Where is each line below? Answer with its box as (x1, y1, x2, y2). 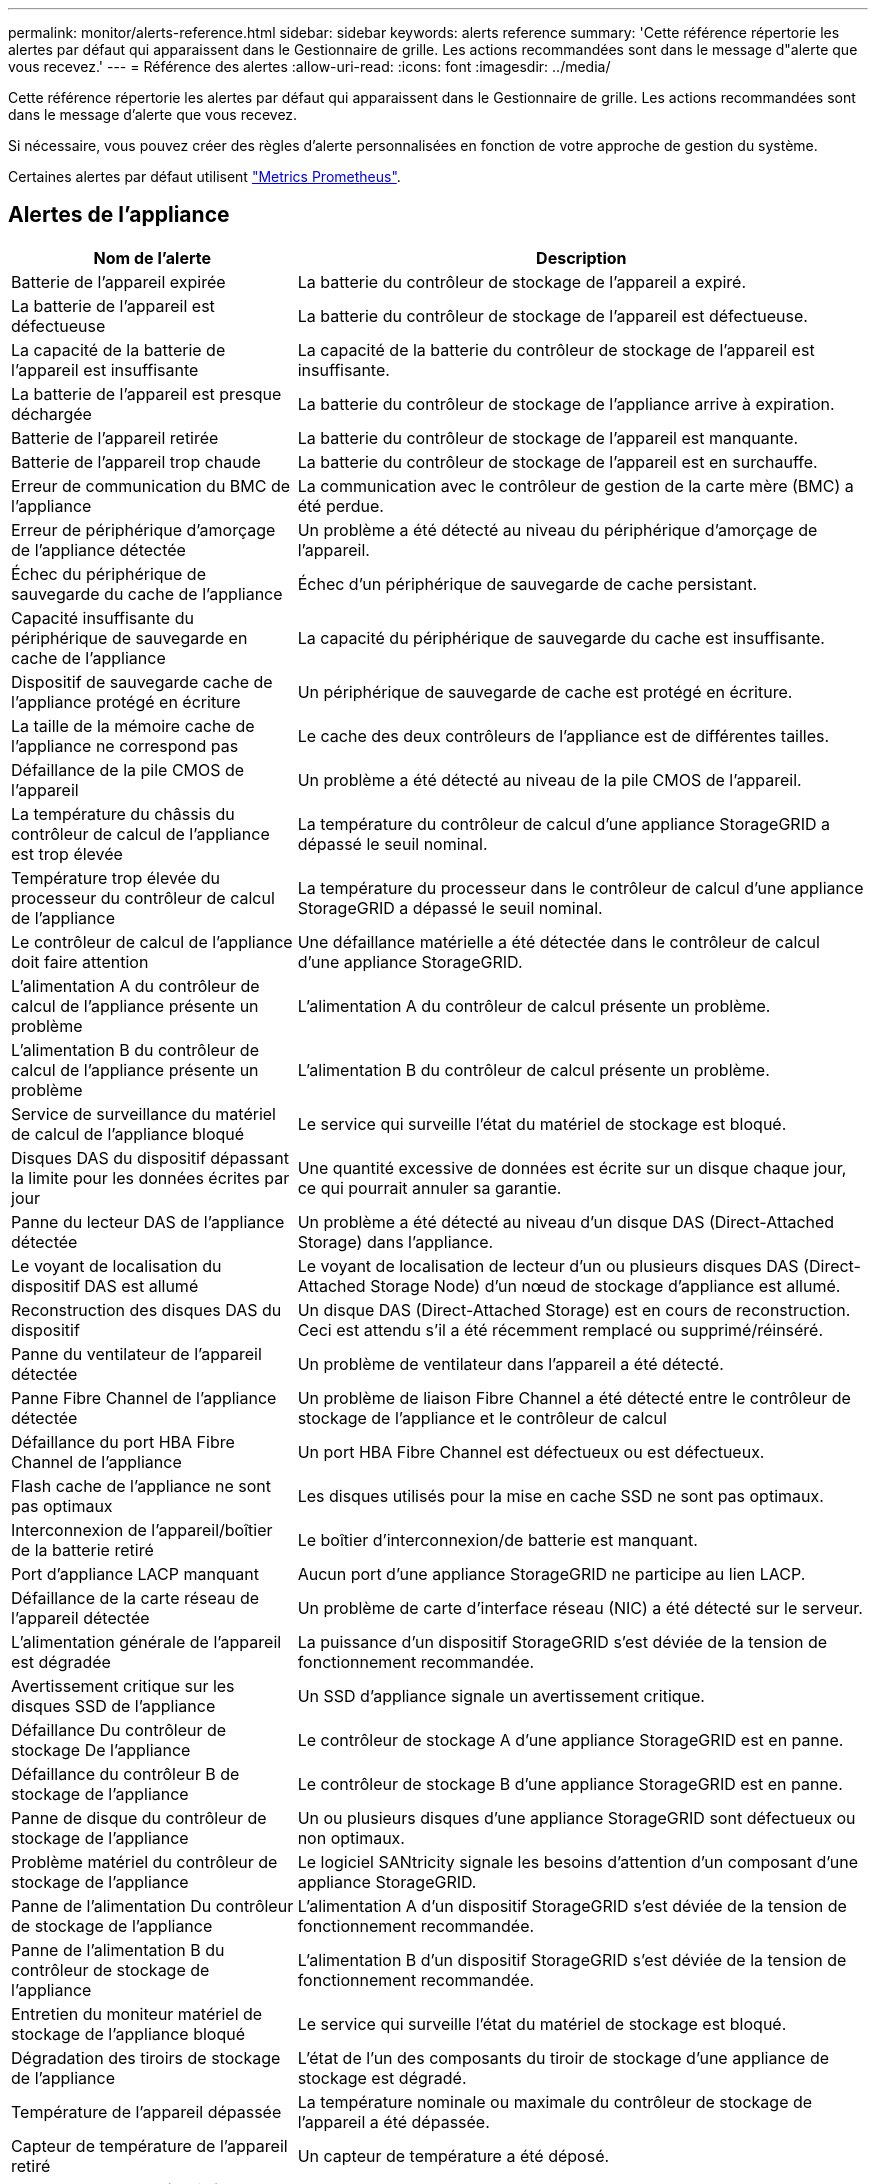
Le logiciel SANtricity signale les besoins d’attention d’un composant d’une (297, 1851, 859, 1872)
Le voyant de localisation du (11, 1255, 222, 1276)
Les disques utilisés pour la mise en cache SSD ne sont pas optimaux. (297, 1485, 824, 1506)
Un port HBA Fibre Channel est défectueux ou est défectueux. (297, 1441, 765, 1462)
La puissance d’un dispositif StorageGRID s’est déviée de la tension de (297, 1631, 828, 1652)
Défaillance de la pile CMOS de (11, 759, 245, 780)
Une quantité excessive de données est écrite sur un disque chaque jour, (297, 1157, 847, 1178)
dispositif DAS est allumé (11, 1275, 199, 1296)
